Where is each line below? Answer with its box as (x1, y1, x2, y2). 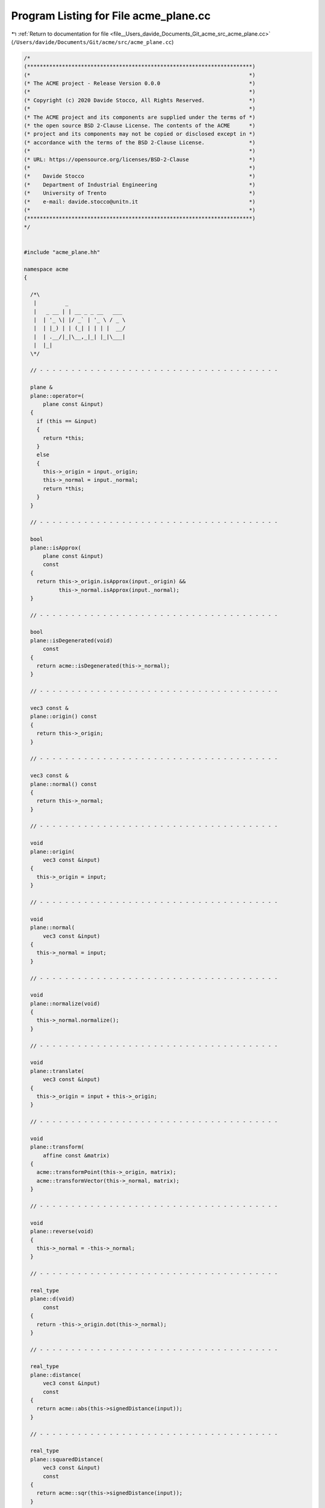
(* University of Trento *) (23, 190, 256, 197)
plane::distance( (30, 1371, 81, 1378)
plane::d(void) (30, 1296, 75, 1302)
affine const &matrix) (43, 1152, 110, 1159)
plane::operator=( (30, 392, 84, 399)
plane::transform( (30, 1144, 84, 1150)
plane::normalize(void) (30, 1000, 101, 1007)
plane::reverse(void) (30, 1228, 94, 1235)
